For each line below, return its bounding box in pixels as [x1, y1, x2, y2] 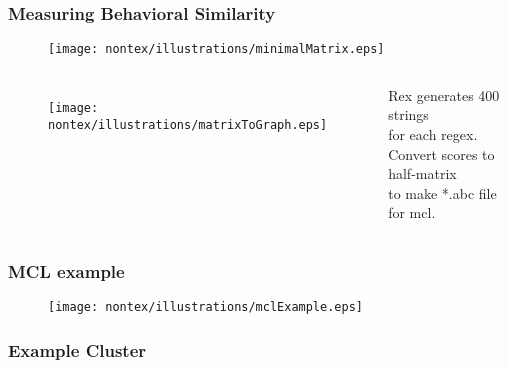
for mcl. [388, 202, 436, 223]
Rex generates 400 [388, 84, 500, 105]
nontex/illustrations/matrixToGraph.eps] [48, 117, 328, 132]
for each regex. [388, 124, 478, 145]
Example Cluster [8, 337, 147, 362]
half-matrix [388, 163, 457, 184]
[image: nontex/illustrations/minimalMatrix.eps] [48, 42, 385, 57]
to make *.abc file [388, 182, 497, 203]
